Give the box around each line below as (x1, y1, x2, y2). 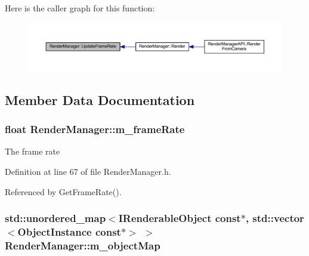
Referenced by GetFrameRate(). (5, 185, 122, 198)
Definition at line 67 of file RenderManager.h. (5, 165, 171, 177)
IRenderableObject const (118, 211, 241, 226)
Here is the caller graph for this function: (5, 2, 155, 14)
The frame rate (5, 145, 60, 158)
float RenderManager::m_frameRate (5, 122, 185, 137)
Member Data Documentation (5, 90, 195, 109)
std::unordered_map (5, 211, 106, 226)
